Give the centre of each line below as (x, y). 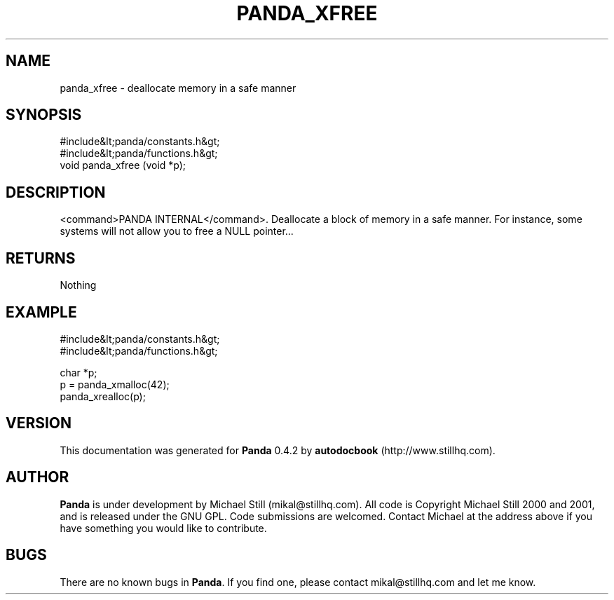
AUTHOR (37, 477)
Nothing (78, 285)
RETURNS (41, 258)
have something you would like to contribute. (163, 528)
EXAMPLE (41, 312)
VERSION (39, 423)
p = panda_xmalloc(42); (115, 384)
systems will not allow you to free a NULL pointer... (177, 231)
